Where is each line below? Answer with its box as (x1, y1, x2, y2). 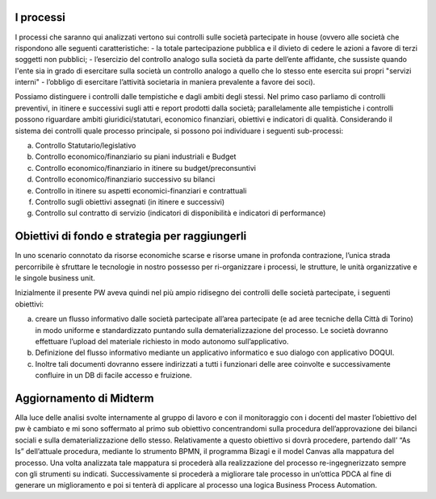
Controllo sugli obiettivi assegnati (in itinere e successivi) (35, 197, 225, 206)
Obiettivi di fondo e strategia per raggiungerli (15, 230, 247, 243)
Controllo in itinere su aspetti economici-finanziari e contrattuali (35, 185, 247, 195)
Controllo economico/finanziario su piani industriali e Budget (35, 152, 237, 161)
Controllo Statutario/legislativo (35, 141, 136, 151)
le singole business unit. (15, 273, 96, 283)
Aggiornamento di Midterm (15, 392, 154, 405)
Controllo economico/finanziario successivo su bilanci (35, 174, 216, 185)
